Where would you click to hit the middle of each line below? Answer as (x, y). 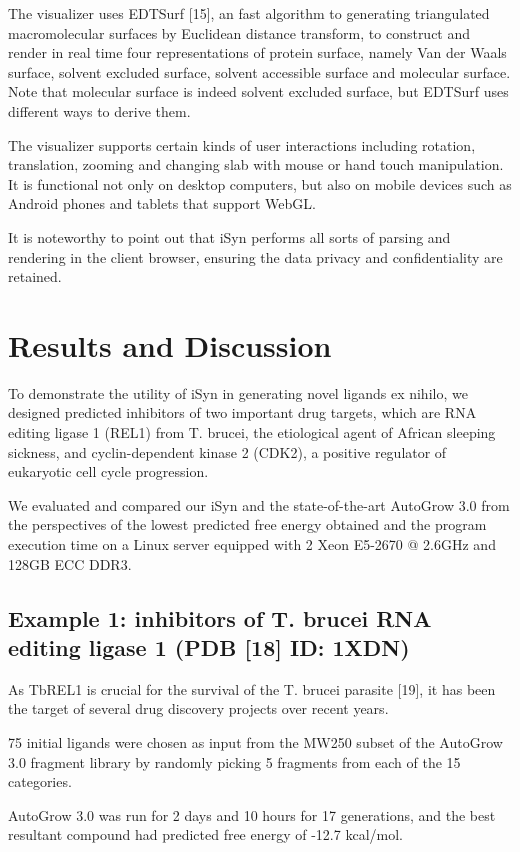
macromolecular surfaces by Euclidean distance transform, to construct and (239, 32)
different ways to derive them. (99, 110)
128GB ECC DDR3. (70, 563)
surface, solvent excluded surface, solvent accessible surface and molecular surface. (259, 71)
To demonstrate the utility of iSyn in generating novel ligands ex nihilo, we (238, 392)
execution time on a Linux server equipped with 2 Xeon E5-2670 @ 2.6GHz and (252, 544)
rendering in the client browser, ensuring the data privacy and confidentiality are (255, 256)
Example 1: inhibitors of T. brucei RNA (220, 617)
